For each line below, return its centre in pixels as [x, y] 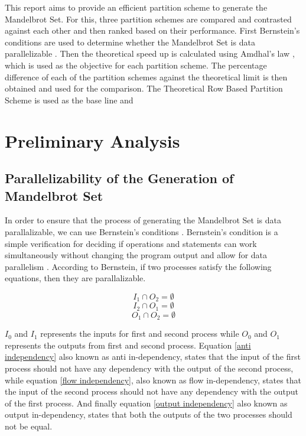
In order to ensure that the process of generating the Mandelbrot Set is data [143, 220]
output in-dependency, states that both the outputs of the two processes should [149, 414]
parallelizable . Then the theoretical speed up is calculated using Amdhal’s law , [150, 53]
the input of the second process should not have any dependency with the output [152, 391]
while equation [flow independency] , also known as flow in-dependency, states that [153, 380]
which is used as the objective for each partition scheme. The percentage [136, 65]
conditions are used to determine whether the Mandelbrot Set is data [130, 42]
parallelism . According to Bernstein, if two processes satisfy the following [138, 266]
